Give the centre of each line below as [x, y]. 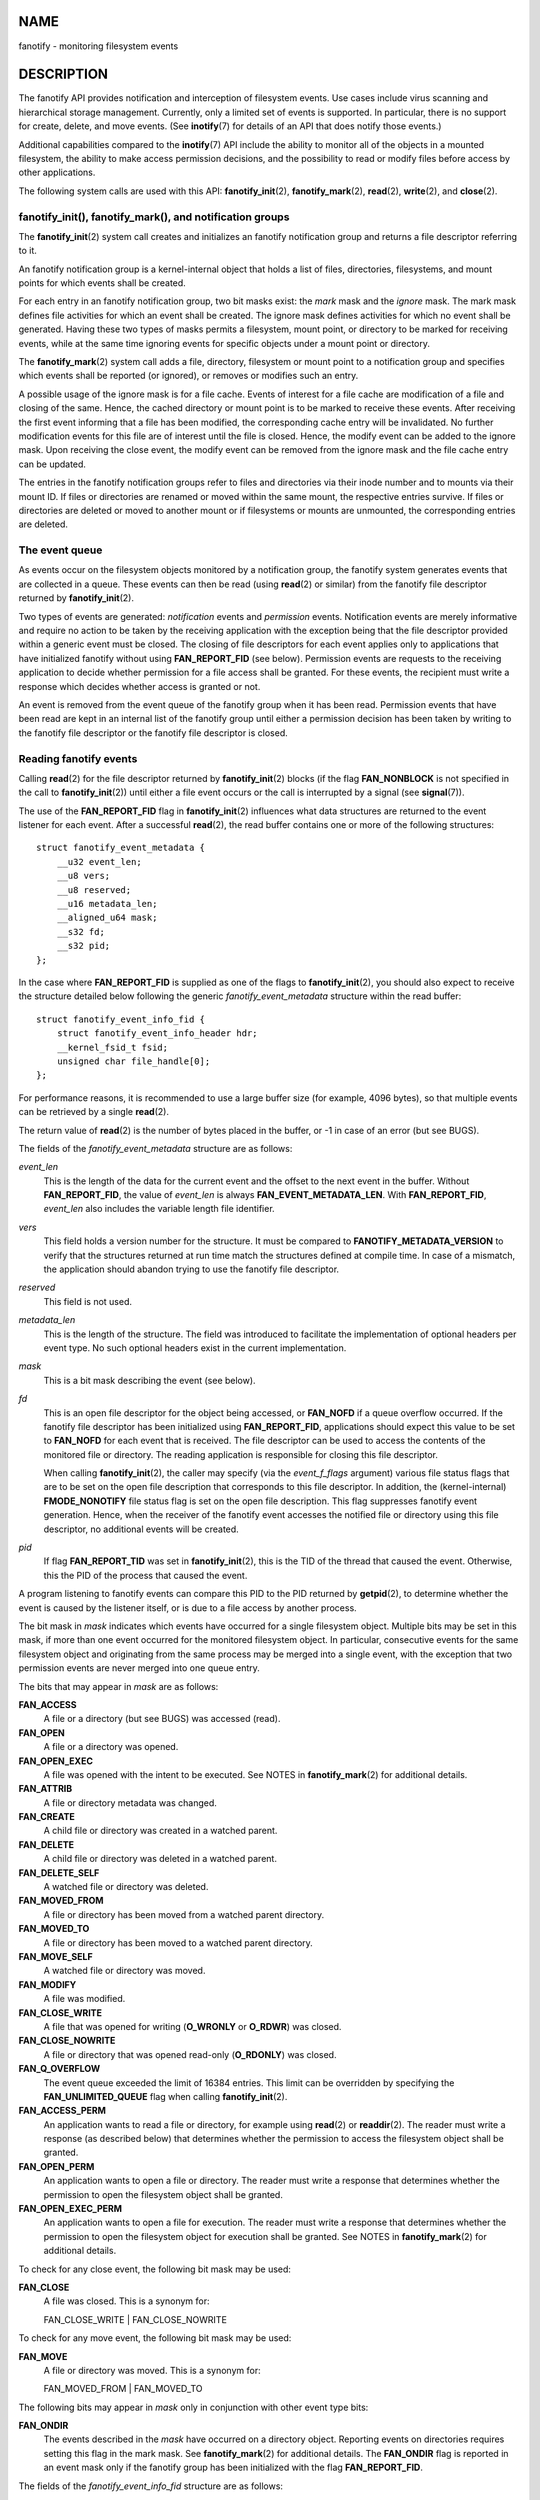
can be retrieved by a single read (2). [94, 1112]
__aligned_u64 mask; [107, 918]
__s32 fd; [80, 931]
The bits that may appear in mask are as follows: [118, 1686]
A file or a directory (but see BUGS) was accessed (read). [162, 1719]
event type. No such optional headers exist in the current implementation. [195, 1347]
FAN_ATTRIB [45, 1789]
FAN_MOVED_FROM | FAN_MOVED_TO [123, 2389]
